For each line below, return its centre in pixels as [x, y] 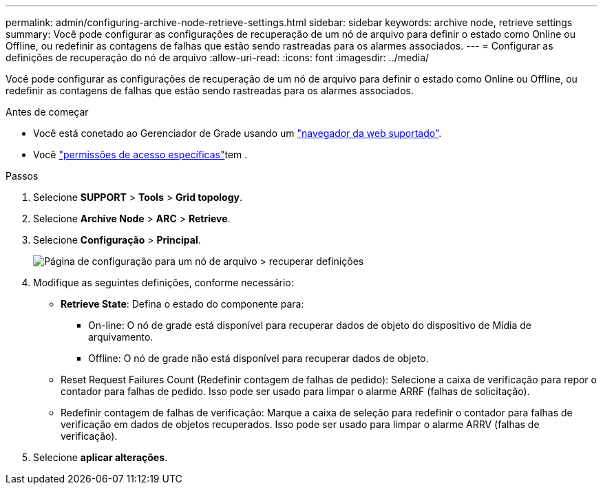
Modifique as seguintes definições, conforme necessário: [163, 283]
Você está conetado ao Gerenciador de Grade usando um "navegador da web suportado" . [237, 133]
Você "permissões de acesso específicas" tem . [140, 155]
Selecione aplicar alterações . [100, 457]
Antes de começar [47, 112]
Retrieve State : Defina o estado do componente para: [182, 304]
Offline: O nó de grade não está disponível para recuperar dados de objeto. [258, 358]
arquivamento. [121, 337]
